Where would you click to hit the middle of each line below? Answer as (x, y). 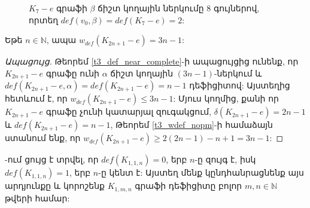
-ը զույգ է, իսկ (225, 159)
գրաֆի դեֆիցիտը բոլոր (189, 186)
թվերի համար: (37, 198)
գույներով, (236, 8)
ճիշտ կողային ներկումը (151, 8)
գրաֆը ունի (72, 73)
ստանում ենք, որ (43, 138)
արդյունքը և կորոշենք (55, 186)
